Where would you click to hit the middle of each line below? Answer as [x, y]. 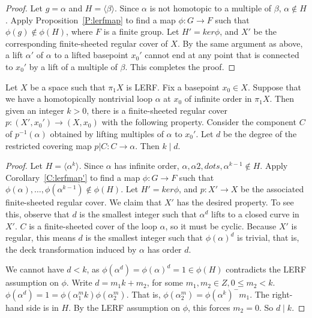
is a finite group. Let [141, 31]
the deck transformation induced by [71, 249]
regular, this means [40, 237]
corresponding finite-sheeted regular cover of [87, 43]
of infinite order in [218, 99]
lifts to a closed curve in [255, 213]
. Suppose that [274, 87]
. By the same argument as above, [240, 43]
